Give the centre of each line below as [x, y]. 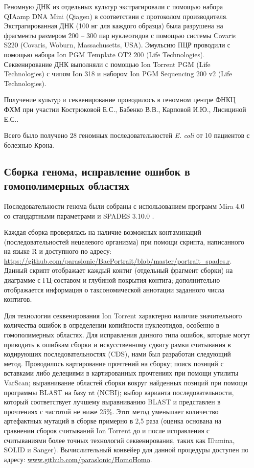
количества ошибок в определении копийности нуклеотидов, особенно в [112, 325]
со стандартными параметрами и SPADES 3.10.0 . [79, 215]
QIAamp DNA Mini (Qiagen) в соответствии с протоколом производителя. [116, 16]
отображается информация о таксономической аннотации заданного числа [114, 289]
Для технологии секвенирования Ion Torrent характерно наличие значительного [123, 315]
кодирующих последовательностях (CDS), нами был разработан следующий [117, 354]
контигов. [18, 299]
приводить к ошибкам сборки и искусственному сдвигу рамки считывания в [117, 344]
